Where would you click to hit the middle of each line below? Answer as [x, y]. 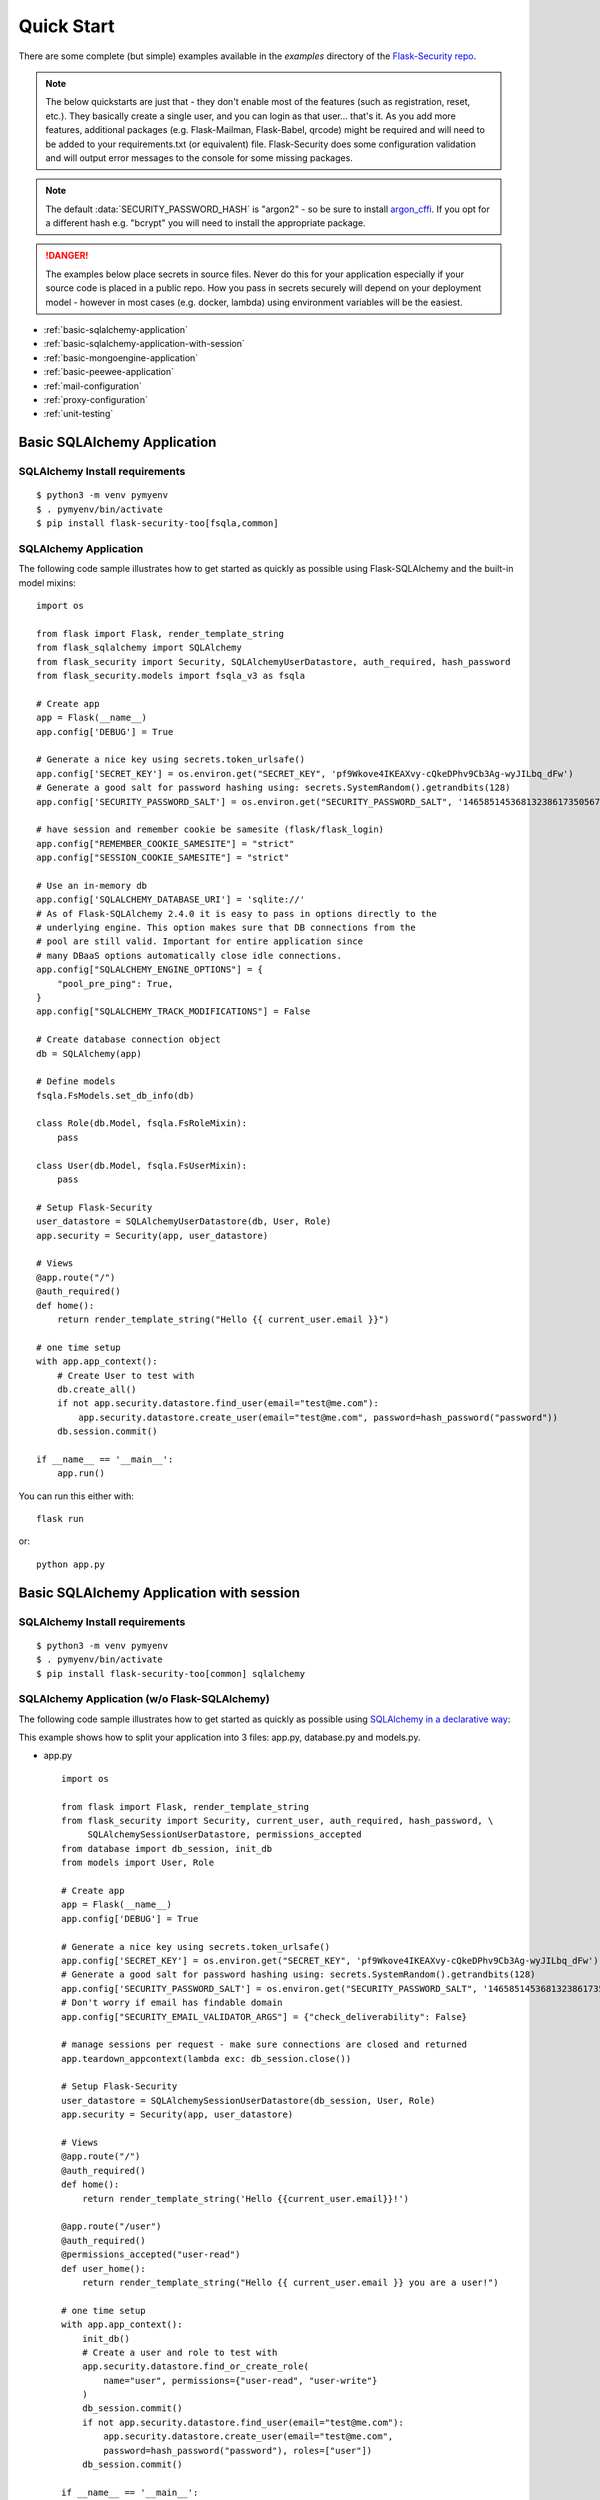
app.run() [80, 1473]
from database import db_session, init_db [167, 1848]
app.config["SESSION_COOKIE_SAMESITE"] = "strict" [163, 858]
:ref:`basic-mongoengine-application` [121, 357]
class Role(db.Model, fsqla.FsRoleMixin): [142, 1123]
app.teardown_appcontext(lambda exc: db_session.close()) [206, 2058]
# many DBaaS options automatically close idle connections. [189, 955]
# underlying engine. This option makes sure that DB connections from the [226, 928]
